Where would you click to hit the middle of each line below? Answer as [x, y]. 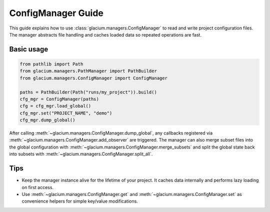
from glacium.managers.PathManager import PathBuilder [88, 71]
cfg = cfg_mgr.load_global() [55, 106]
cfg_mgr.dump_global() [47, 120]
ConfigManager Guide [56, 13]
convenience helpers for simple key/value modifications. [80, 201]
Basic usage [29, 49]
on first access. [38, 187]
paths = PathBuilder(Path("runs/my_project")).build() [88, 92]
